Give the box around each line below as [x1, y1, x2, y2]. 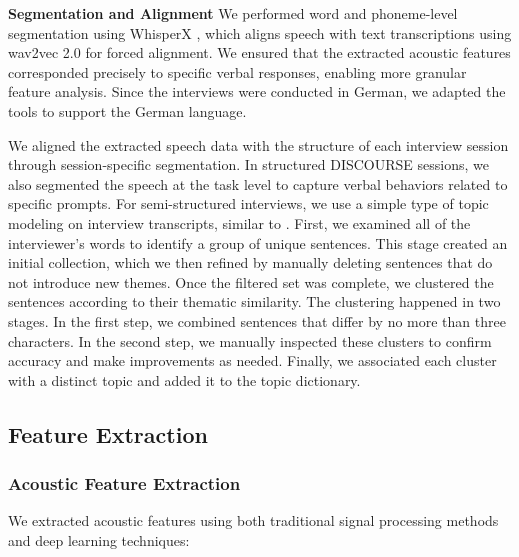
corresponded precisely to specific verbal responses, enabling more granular [8, 61, 467, 82]
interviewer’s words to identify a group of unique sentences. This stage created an [8, 232, 508, 253]
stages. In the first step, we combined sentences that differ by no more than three [8, 310, 506, 331]
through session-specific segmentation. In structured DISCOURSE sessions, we [8, 154, 489, 175]
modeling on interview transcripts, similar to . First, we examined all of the [8, 212, 471, 233]
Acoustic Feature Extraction [8, 470, 241, 495]
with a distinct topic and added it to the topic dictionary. [8, 369, 361, 390]
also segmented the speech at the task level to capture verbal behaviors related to [8, 173, 508, 194]
